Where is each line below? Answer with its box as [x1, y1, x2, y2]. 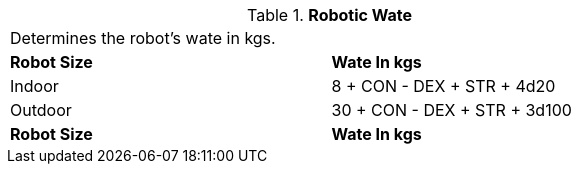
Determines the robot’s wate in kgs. [10, 28, 276, 48]
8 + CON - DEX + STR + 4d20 [331, 76, 556, 96]
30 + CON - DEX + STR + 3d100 [331, 100, 572, 120]
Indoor [10, 76, 59, 96]
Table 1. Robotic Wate [247, 5, 412, 25]
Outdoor [10, 100, 72, 120]
